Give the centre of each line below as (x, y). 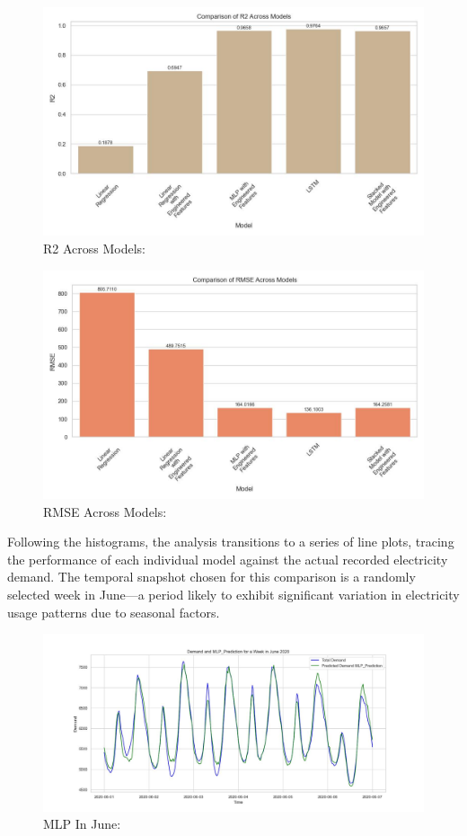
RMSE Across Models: (105, 511)
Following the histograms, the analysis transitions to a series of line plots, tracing (231, 542)
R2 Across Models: (95, 248)
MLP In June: (82, 824)
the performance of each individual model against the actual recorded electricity (228, 559)
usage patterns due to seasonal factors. (114, 612)
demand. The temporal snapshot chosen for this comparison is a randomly (211, 577)
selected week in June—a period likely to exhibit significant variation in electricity (233, 594)
